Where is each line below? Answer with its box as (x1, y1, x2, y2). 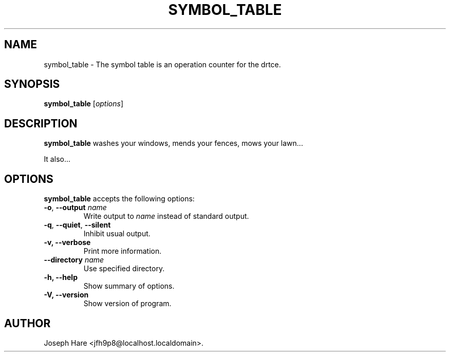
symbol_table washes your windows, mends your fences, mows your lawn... (44, 139, 303, 148)
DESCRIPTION (4, 117, 78, 130)
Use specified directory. (83, 264, 165, 273)
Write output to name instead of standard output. (83, 212, 249, 221)
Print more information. (83, 247, 162, 256)
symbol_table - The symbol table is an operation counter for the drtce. (44, 60, 281, 69)
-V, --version (44, 290, 89, 299)
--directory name (44, 255, 104, 265)
